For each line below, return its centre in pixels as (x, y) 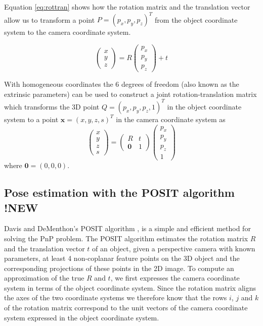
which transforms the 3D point (52, 106)
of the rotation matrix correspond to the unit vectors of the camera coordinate (126, 308)
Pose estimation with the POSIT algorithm (119, 193)
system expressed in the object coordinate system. (82, 317)
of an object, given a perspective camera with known (174, 248)
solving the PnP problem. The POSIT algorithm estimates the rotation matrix (126, 238)
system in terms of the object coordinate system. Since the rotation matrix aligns (130, 287)
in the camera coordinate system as (171, 119)
